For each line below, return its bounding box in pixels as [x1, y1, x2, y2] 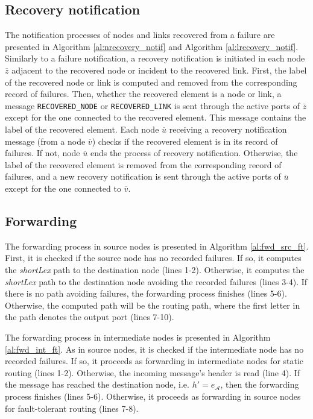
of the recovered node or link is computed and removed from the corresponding [5, 75, 297, 88]
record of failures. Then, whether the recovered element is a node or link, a [5, 87, 282, 100]
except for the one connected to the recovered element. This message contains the [5, 111, 306, 124]
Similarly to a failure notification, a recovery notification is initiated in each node [5, 52, 305, 65]
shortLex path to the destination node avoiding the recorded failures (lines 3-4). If [5, 275, 308, 288]
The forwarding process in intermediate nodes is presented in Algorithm [5, 330, 271, 343]
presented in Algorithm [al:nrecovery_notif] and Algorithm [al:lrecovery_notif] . [5, 40, 299, 52]
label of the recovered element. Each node [5, 123, 159, 136]
